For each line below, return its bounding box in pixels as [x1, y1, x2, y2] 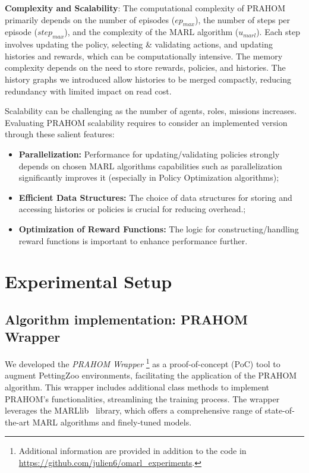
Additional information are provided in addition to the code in [18, 444, 247, 457]
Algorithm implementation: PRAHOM [5, 310, 248, 328]
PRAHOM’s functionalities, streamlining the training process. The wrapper [5, 392, 280, 405]
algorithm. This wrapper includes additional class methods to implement [5, 380, 270, 393]
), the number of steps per [194, 13, 291, 26]
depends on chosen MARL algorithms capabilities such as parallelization [18, 159, 282, 172]
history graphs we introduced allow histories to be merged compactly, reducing [5, 72, 291, 85]
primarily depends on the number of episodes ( [5, 13, 175, 26]
